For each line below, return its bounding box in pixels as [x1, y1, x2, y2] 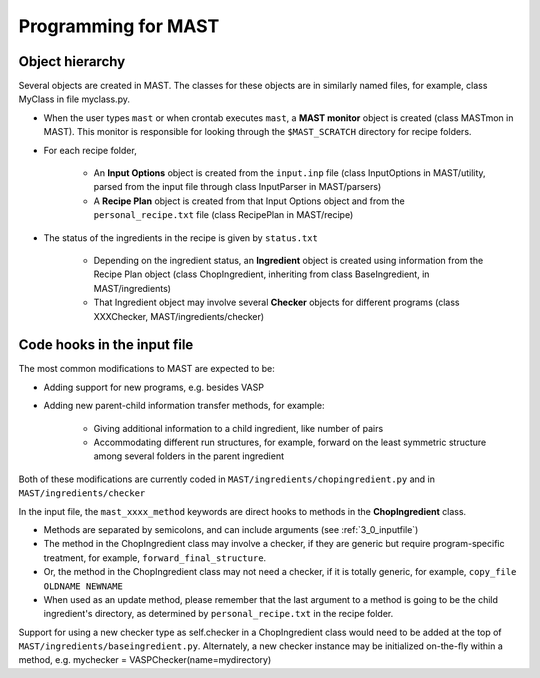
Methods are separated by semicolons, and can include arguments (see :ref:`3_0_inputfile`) [43, 523, 419, 535]
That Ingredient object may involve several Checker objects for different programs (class [93, 296, 460, 309]
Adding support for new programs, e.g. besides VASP [43, 381, 265, 393]
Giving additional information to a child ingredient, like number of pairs [93, 422, 384, 434]
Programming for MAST [18, 15, 220, 37]
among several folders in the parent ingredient [93, 450, 285, 462]
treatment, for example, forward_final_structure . [43, 551, 267, 564]
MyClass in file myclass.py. [18, 93, 130, 105]
